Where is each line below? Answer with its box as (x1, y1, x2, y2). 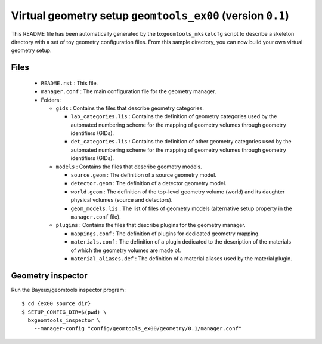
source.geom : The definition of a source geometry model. (70, 171, 217, 179)
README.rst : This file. (41, 79, 98, 87)
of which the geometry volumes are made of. (70, 247, 181, 254)
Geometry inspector (11, 271, 88, 281)
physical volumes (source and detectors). (70, 196, 173, 204)
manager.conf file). (70, 213, 122, 220)
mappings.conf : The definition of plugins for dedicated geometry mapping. (70, 230, 260, 237)
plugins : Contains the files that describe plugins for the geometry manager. (55, 222, 246, 229)
